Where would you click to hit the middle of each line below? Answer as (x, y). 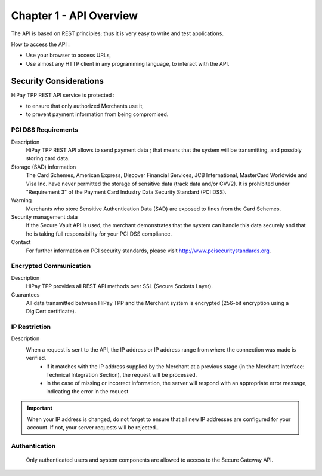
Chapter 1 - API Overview (75, 16)
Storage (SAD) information (44, 167)
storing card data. (48, 158)
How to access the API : (40, 44)
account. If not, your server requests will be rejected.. (93, 427)
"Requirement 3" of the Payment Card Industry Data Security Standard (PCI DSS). (126, 192)
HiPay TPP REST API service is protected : (63, 95)
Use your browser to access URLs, (69, 55)
